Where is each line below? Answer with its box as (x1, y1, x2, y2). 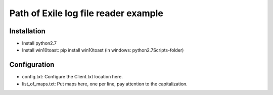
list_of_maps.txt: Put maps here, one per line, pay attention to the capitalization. (22, 81, 188, 87)
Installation (9, 27, 45, 35)
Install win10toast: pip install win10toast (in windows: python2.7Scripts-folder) (22, 47, 184, 53)
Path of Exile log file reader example (9, 8, 164, 19)
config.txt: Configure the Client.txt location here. (22, 74, 123, 80)
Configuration (9, 61, 55, 69)
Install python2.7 (22, 40, 57, 46)
